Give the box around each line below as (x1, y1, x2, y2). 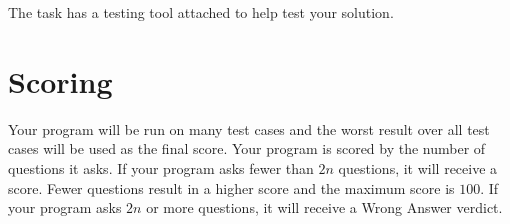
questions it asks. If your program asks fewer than (8, 157, 314, 178)
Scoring (8, 60, 113, 101)
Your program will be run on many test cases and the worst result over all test (8, 118, 490, 139)
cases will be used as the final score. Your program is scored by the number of (8, 138, 486, 159)
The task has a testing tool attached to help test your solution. (8, 2, 394, 22)
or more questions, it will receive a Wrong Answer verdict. (146, 197, 503, 218)
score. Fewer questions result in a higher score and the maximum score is (8, 177, 455, 198)
